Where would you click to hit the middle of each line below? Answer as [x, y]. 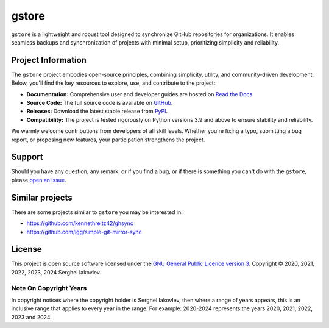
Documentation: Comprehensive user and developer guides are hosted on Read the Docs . [140, 94]
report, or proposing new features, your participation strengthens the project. [108, 140]
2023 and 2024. [31, 317]
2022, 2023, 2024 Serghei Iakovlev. [56, 272]
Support [27, 157]
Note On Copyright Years [49, 288]
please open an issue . [39, 180]
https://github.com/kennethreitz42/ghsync [80, 223]
